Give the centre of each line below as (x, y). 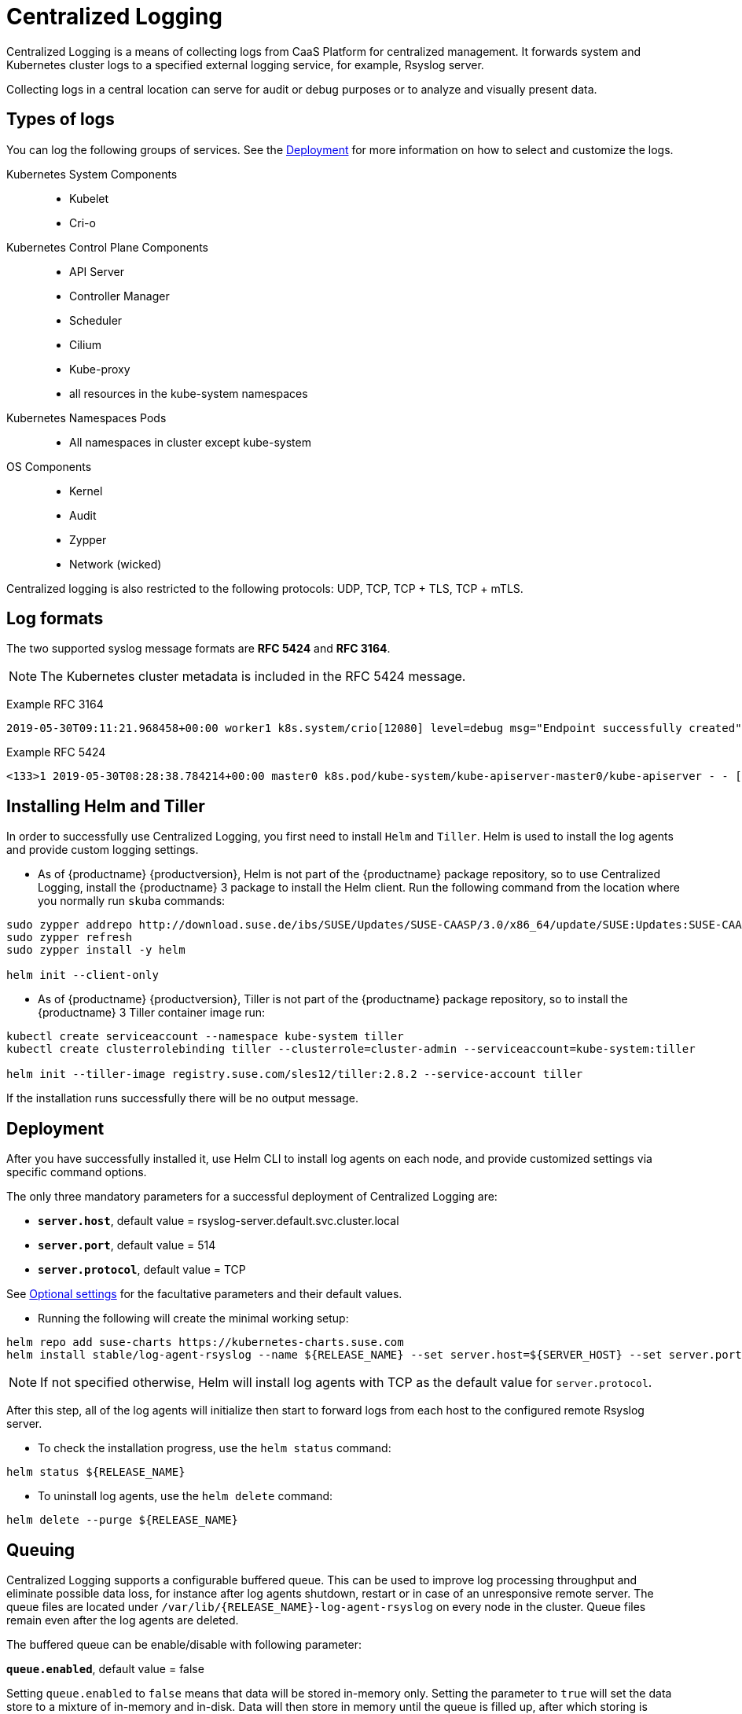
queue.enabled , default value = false (105, 1668)
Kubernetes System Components (92, 174)
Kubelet (89, 198)
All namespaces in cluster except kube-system (190, 442)
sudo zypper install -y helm (96, 950)
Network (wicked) (116, 564)
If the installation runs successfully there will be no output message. (182, 1098)
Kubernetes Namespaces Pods (86, 417)
